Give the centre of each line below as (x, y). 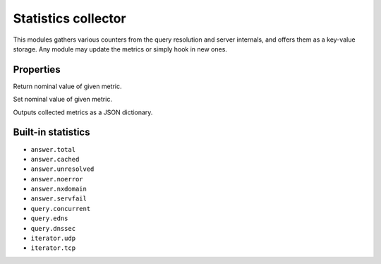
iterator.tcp (53, 248)
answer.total (53, 149)
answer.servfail (59, 199)
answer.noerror (57, 179)
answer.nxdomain (59, 189)
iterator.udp (53, 239)
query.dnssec (53, 228)
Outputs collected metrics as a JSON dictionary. (83, 112)
